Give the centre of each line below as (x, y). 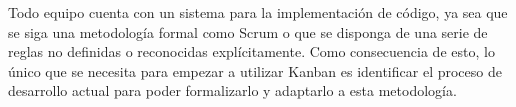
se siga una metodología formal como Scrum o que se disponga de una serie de (248, 31)
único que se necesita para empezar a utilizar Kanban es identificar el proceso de (255, 70)
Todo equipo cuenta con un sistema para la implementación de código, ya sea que (258, 12)
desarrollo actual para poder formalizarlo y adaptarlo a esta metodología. (232, 90)
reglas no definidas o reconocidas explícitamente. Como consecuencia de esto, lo (251, 51)
